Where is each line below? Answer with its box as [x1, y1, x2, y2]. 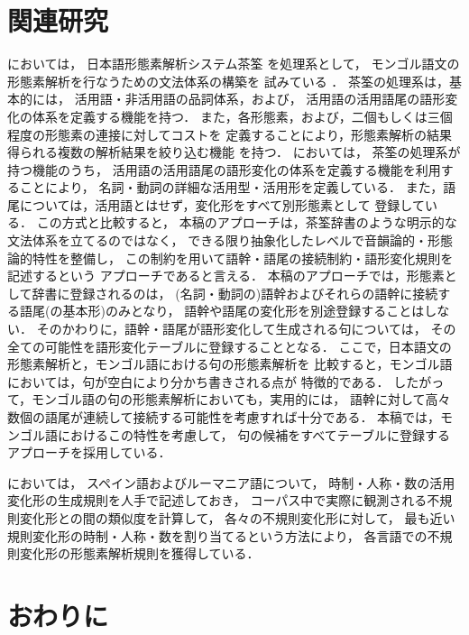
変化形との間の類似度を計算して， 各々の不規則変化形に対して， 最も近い [19, 508, 455, 527]
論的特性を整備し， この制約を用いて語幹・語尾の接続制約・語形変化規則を [7, 248, 454, 267]
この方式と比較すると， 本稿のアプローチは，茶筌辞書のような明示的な [36, 213, 457, 232]
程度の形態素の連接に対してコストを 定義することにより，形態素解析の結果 [7, 124, 452, 143]
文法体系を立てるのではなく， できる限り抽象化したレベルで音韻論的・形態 [7, 231, 453, 250]
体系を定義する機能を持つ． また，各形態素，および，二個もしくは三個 [32, 106, 453, 125]
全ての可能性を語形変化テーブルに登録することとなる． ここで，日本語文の [7, 336, 452, 355]
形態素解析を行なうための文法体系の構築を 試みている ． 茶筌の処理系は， [7, 71, 449, 90]
